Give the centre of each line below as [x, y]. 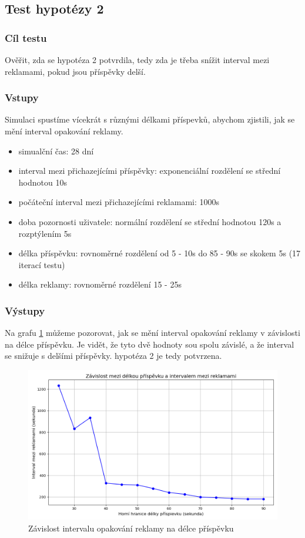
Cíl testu [26, 37]
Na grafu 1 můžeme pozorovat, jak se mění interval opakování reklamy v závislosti [152, 333]
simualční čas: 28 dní [56, 151]
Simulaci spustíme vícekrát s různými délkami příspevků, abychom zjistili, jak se [150, 119]
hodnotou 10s [43, 182]
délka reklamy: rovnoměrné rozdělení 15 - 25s [100, 284]
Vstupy [22, 98]
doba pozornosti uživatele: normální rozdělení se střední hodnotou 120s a [150, 221]
